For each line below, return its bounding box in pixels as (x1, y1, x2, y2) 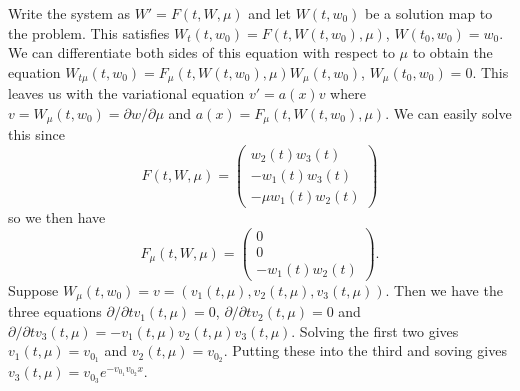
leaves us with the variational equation (8, 83, 245, 104)
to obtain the (412, 42, 493, 63)
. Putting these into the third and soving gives (223, 340, 507, 361)
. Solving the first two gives (291, 320, 459, 341)
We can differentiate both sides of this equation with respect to (8, 42, 395, 63)
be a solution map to (365, 3, 493, 23)
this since (8, 124, 65, 145)
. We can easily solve (385, 102, 512, 123)
